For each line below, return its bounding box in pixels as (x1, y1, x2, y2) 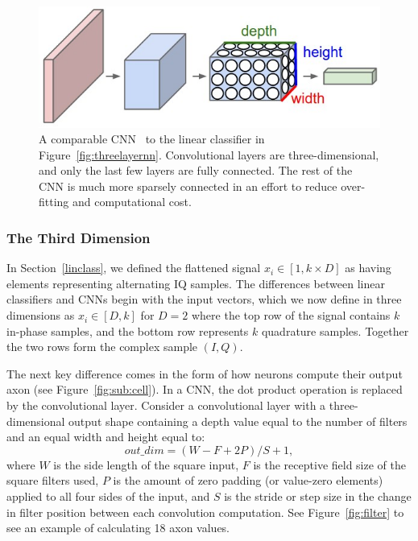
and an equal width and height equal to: (6, 428, 205, 445)
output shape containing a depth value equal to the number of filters (68, 412, 408, 429)
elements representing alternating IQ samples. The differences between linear (6, 275, 385, 291)
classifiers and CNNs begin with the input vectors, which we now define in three (6, 291, 402, 308)
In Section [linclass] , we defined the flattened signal (6, 259, 261, 276)
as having (345, 259, 391, 276)
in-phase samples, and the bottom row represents (6, 322, 249, 339)
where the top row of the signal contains (191, 307, 391, 324)
